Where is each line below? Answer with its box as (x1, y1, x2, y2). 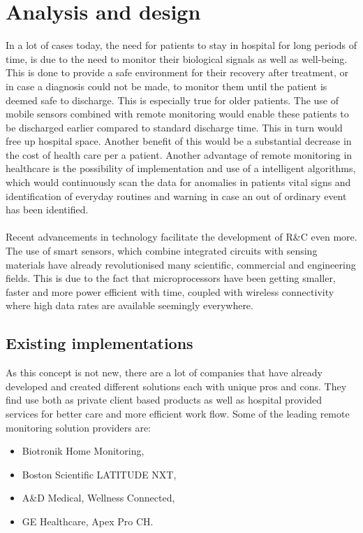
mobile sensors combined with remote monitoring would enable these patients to (6, 106, 349, 121)
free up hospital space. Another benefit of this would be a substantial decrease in (6, 134, 352, 148)
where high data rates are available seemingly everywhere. (6, 298, 253, 313)
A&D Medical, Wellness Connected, (22, 490, 175, 505)
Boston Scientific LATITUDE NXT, (22, 467, 177, 481)
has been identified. (6, 202, 89, 217)
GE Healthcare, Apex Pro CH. (22, 513, 154, 528)
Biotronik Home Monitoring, (22, 443, 145, 458)
